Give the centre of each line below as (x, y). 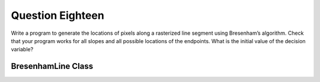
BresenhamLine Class (52, 66)
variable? (22, 50)
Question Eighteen (58, 15)
